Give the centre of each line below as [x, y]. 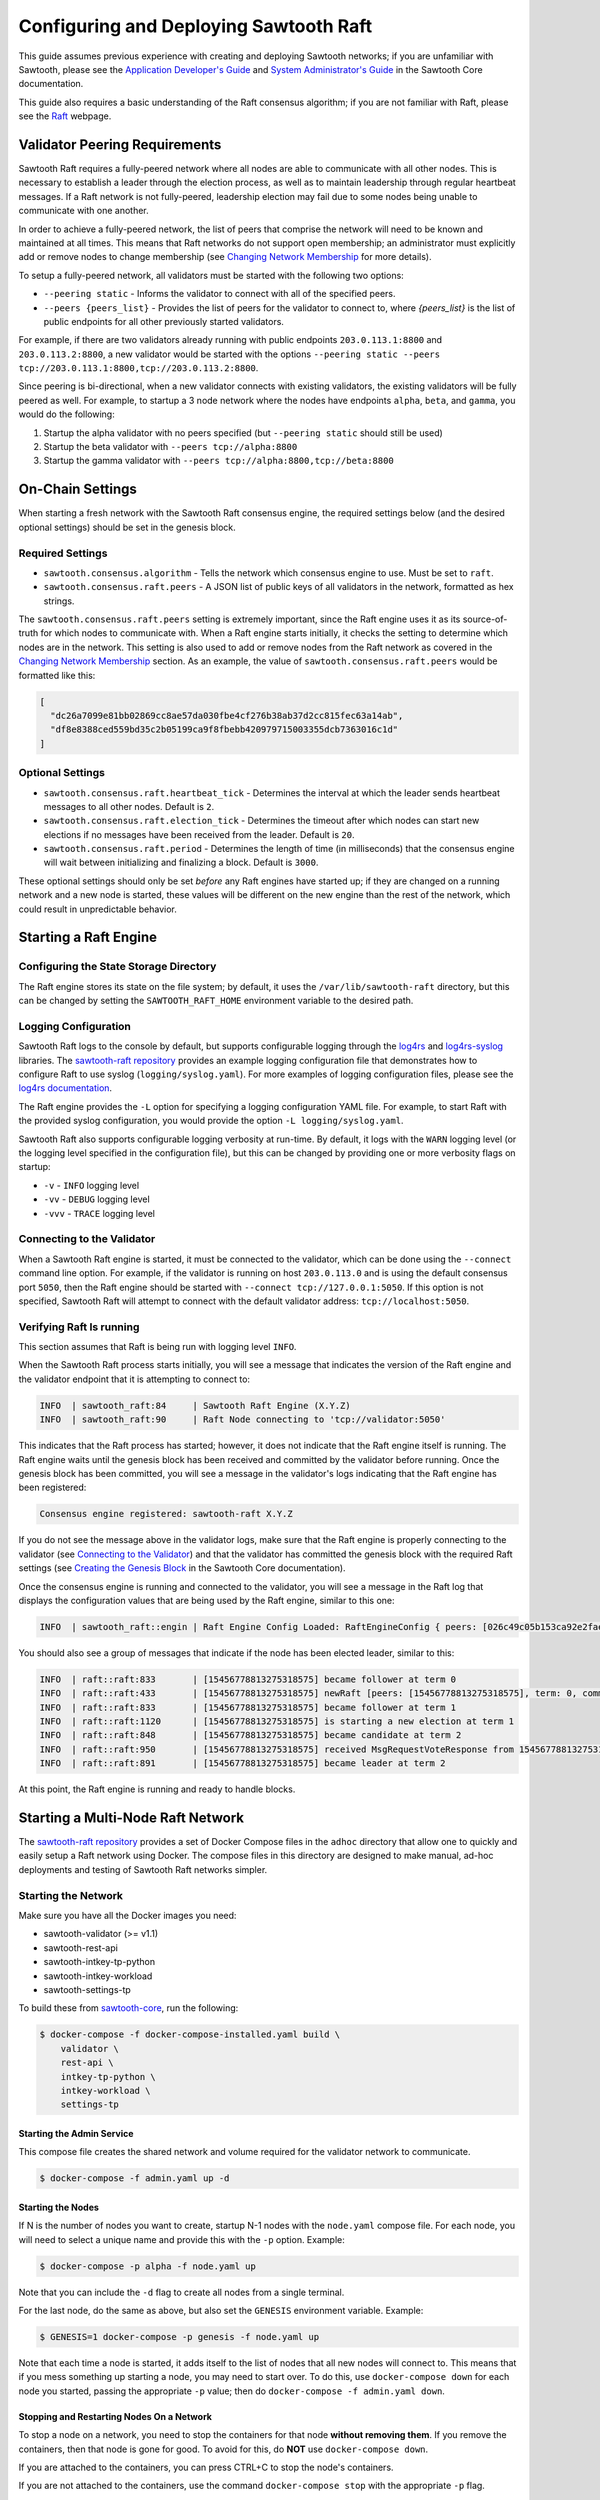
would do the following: [66, 414]
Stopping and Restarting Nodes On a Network [115, 2416]
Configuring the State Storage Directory [117, 967]
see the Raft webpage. [65, 116]
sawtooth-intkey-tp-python [99, 1962]
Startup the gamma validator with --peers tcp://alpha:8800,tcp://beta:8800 [218, 461]
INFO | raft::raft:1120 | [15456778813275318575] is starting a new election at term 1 [277, 1721]
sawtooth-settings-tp [87, 1989]
